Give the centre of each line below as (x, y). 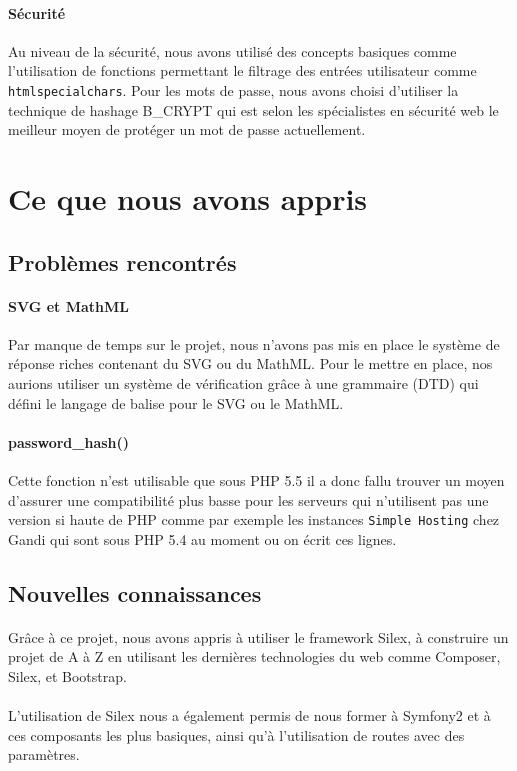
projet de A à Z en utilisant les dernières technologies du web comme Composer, (254, 656)
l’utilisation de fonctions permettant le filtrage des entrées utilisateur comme (242, 70)
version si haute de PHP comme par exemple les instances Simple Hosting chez (254, 519)
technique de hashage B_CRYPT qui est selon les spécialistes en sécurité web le (253, 109)
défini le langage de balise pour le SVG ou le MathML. (176, 402)
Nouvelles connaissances (135, 592)
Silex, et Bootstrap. (67, 675)
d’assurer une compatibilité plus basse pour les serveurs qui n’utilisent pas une (248, 499)
